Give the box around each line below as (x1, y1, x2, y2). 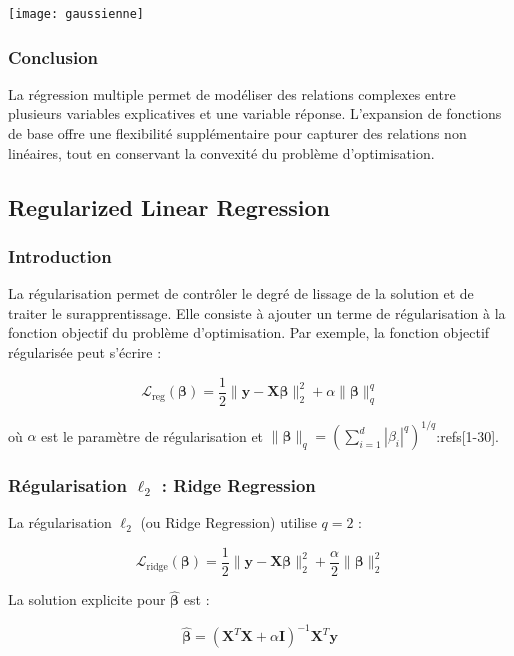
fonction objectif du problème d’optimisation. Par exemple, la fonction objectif (8, 322, 490, 343)
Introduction (8, 243, 112, 268)
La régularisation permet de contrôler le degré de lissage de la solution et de (8, 283, 474, 304)
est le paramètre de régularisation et (41, 425, 264, 446)
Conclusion (8, 44, 98, 69)
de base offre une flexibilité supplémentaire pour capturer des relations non (8, 123, 467, 144)
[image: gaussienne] (8, 7, 145, 21)
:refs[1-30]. (436, 425, 499, 446)
